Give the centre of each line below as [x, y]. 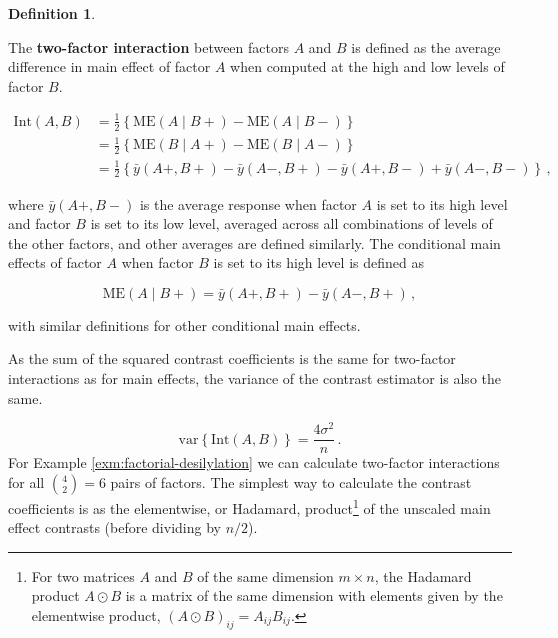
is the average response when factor [248, 203]
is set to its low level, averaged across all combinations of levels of [291, 223]
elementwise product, [96, 615]
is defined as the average [426, 46]
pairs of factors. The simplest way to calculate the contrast [291, 481]
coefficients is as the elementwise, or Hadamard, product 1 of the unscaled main [249, 506]
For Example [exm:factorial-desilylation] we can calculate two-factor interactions [254, 462]
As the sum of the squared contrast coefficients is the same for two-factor [232, 358]
